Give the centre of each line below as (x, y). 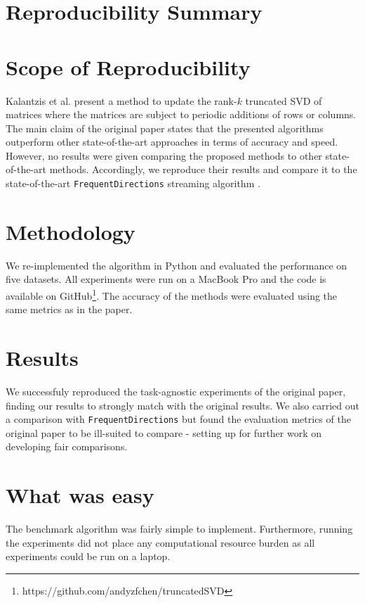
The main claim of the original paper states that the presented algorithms (165, 128)
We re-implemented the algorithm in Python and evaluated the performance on (177, 265)
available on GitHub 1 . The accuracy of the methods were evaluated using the (172, 294)
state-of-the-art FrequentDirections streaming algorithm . (133, 183)
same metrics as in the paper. (69, 309)
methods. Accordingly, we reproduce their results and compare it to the (203, 169)
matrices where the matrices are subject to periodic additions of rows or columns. (181, 114)
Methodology (71, 231)
